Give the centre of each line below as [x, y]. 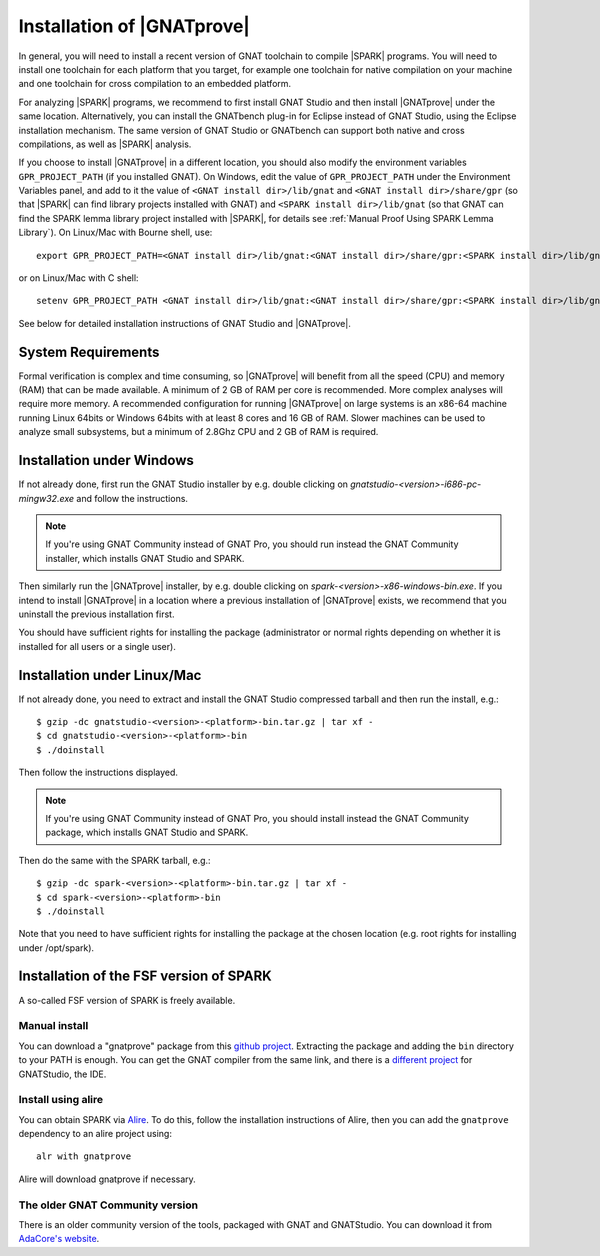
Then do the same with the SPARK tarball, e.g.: [114, 860]
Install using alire [61, 1100]
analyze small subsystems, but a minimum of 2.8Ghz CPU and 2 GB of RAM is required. [198, 432]
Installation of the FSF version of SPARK [145, 976]
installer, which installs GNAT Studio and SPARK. [145, 558]
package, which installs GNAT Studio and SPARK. [147, 832]
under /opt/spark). [56, 947]
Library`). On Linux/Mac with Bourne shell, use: [115, 232]
